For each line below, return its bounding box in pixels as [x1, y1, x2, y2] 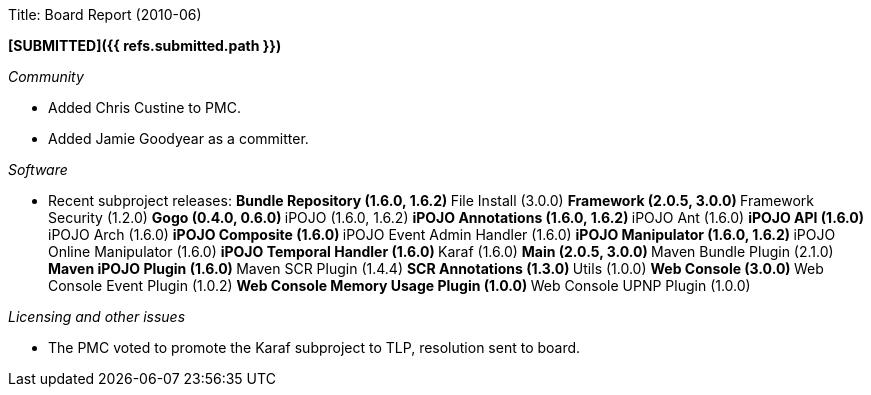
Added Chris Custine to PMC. [48, 99, 241, 116]
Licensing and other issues [8, 308, 186, 325]
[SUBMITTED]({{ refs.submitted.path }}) [8, 37, 282, 54]
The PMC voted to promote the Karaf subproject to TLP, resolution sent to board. [48, 339, 581, 356]
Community [8, 68, 84, 85]
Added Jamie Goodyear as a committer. [48, 130, 309, 147]
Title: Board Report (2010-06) [8, 6, 202, 23]
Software [8, 161, 68, 178]
